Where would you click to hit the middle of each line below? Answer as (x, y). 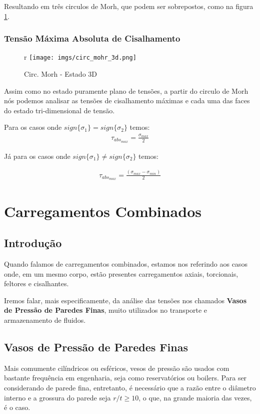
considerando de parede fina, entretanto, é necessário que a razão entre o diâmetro (130, 387)
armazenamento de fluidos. (45, 320)
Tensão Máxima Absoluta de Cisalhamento (92, 38)
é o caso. (17, 407)
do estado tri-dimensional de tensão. (59, 110)
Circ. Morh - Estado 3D (60, 74)
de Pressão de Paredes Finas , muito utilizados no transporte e (106, 310)
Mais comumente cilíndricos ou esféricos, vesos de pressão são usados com (117, 368)
